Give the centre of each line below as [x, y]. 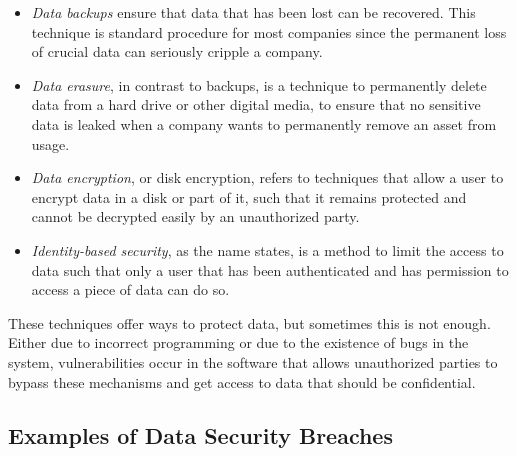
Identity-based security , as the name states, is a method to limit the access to [267, 249]
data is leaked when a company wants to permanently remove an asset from [264, 123]
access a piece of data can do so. [130, 289]
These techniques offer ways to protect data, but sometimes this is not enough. [249, 322]
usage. [50, 143]
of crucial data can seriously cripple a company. [177, 51]
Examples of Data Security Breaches [200, 435]
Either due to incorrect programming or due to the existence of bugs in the [238, 342]
